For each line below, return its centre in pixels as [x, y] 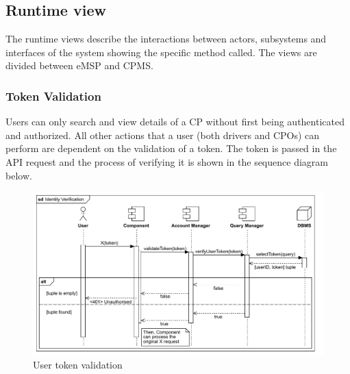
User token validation [78, 364]
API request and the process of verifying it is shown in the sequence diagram [167, 161]
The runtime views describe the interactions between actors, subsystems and [166, 39]
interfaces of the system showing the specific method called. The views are [161, 52]
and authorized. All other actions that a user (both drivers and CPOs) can [163, 135]
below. [19, 175]
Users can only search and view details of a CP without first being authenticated [175, 122]
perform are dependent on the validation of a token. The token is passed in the [171, 148]
